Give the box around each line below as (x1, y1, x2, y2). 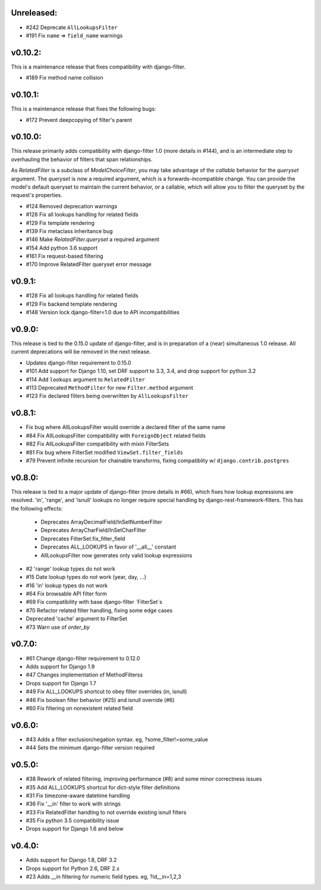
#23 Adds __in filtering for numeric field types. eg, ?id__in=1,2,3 (26, 873, 181, 880)
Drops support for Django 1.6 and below (26, 825, 124, 832)
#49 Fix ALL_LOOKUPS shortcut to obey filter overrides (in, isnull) (26, 688, 187, 695)
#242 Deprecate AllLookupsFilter (26, 24, 118, 31)
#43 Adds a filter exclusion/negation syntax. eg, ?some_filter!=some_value (26, 735, 208, 743)
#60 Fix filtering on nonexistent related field (26, 704, 133, 712)
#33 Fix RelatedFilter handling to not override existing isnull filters (26, 808, 187, 816)
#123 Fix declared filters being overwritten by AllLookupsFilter (26, 393, 188, 400)
